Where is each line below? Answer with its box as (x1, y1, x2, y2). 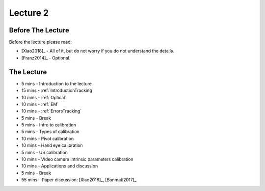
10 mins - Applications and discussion (21, 163, 98, 169)
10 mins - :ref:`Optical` (21, 94, 67, 100)
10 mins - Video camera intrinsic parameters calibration (21, 156, 133, 162)
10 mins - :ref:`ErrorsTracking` (21, 108, 82, 114)
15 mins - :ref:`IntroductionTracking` (21, 87, 94, 93)
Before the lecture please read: (9, 39, 72, 45)
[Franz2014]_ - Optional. (21, 55, 71, 61)
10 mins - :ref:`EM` (21, 101, 59, 107)
